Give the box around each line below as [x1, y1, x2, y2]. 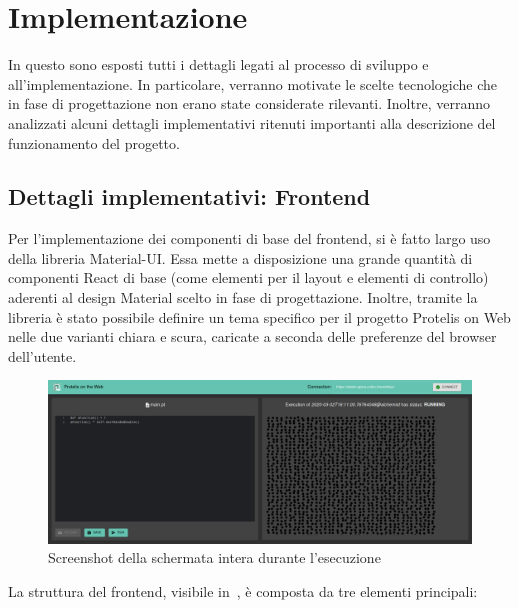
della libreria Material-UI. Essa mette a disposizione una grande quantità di [8, 247, 473, 268]
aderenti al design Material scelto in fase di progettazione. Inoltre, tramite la [8, 287, 478, 308]
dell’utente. [8, 345, 77, 366]
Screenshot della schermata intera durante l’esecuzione [48, 547, 381, 568]
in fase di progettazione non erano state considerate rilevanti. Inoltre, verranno [8, 93, 490, 114]
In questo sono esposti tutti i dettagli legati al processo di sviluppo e [8, 54, 429, 75]
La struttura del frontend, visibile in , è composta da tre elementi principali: [8, 580, 478, 601]
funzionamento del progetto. [8, 132, 180, 153]
